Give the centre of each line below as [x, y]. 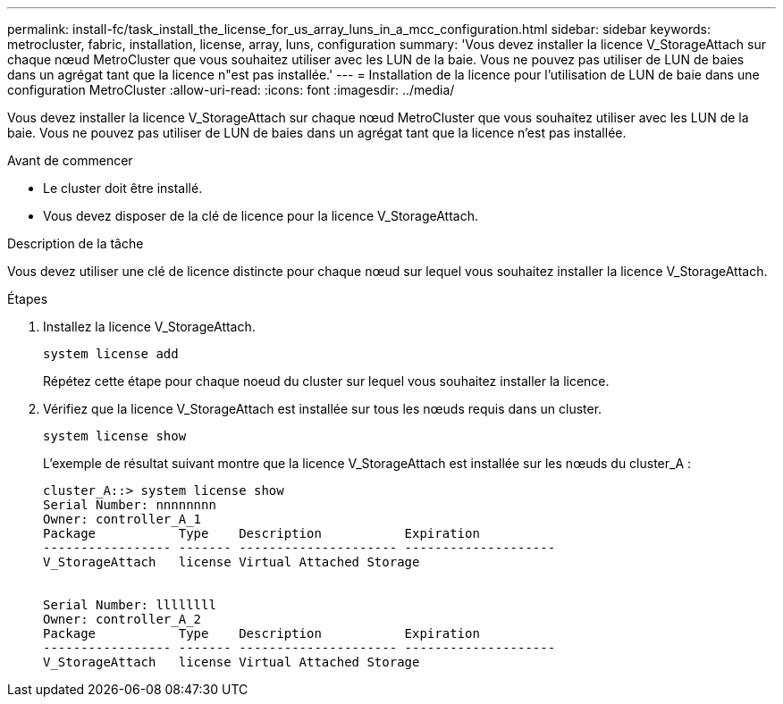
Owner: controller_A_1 [122, 519]
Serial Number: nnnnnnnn [130, 505]
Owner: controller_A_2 [122, 619]
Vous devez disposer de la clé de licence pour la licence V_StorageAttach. [261, 216]
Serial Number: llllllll [130, 605]
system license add [111, 354]
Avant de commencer [70, 160]
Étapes [28, 299]
